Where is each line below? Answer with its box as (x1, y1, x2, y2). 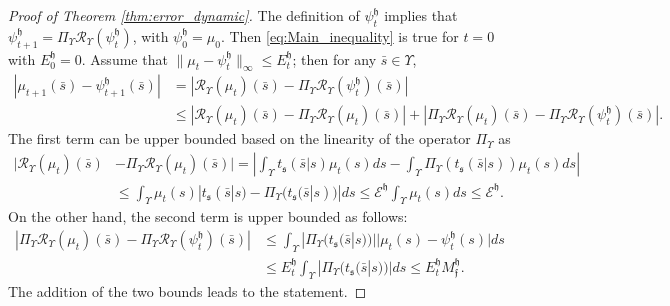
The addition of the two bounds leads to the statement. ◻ (8, 281, 367, 302)
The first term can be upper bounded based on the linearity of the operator (8, 128, 471, 149)
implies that (384, 5, 458, 25)
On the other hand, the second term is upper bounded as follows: (8, 206, 408, 227)
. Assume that (81, 48, 168, 69)
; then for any (292, 48, 377, 69)
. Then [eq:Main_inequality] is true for (220, 25, 459, 46)
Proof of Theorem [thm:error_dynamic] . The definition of (8, 5, 360, 25)
